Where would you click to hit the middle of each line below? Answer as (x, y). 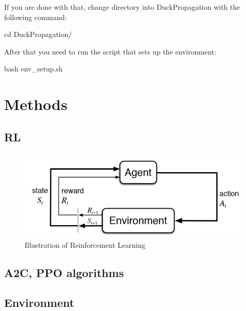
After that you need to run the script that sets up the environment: (110, 51)
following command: (36, 17)
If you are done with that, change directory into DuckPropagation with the (122, 7)
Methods (36, 104)
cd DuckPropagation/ (38, 34)
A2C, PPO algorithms (64, 272)
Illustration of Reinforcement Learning (85, 244)
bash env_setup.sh (34, 69)
